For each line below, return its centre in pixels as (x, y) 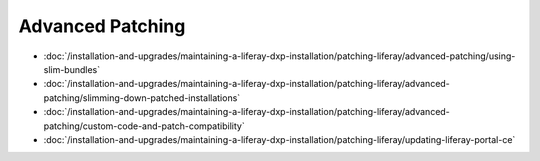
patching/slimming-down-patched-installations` (142, 97)
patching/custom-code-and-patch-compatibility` (144, 126)
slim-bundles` (72, 69)
